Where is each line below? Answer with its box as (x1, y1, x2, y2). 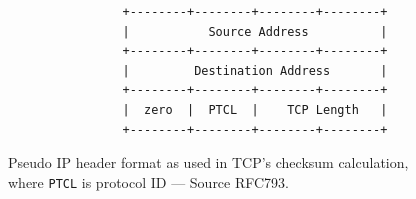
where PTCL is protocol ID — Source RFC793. (8, 171, 290, 192)
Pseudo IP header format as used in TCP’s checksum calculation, (8, 152, 409, 173)
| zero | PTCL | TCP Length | (122, 102, 388, 117)
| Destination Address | (122, 63, 388, 78)
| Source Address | (122, 24, 388, 39)
